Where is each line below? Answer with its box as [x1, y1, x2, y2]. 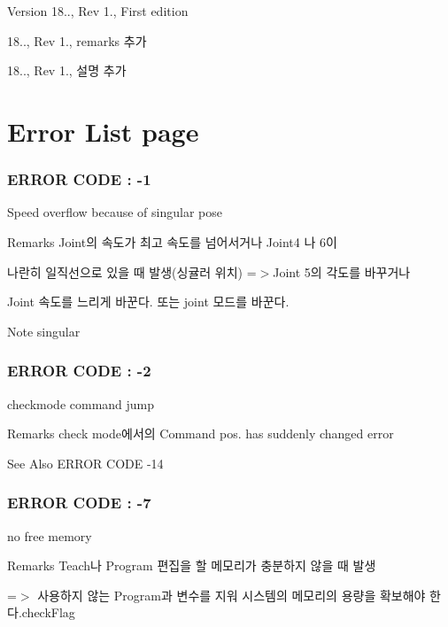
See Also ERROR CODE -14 [7, 453, 164, 472]
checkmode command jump [7, 394, 155, 413]
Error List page [7, 112, 199, 149]
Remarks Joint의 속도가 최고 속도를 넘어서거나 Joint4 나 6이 [7, 232, 337, 251]
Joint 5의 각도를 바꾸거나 [273, 262, 411, 281]
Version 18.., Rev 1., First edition [7, 2, 189, 19]
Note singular [7, 321, 81, 340]
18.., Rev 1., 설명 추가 [7, 61, 127, 80]
